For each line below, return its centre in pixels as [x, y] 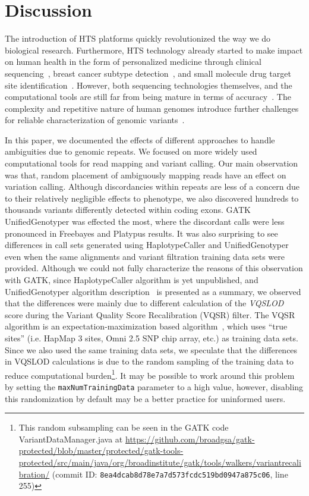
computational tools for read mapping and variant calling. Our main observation [152, 163]
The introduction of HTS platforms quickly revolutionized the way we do [138, 38]
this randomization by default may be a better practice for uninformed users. [145, 398]
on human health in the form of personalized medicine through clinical [133, 62]
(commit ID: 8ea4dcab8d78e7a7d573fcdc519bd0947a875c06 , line [170, 474]
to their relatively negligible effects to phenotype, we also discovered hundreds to [152, 198]
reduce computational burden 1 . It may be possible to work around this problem [150, 374]
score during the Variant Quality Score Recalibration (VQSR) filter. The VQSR [150, 314]
